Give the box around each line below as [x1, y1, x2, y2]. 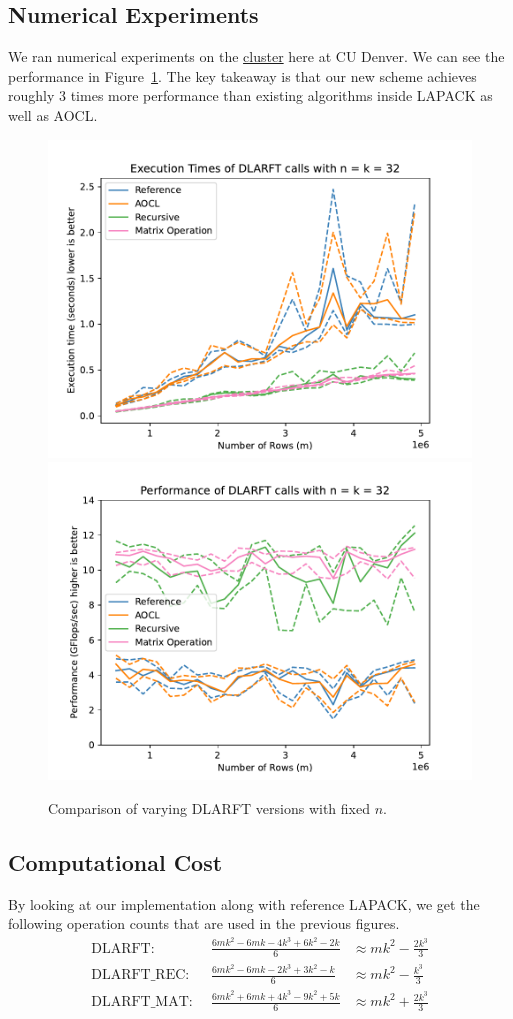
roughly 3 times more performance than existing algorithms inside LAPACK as [8, 85, 493, 106]
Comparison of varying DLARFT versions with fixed [48, 797, 370, 818]
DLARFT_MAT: [91, 995, 193, 1010]
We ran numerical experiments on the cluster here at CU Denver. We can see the [8, 46, 505, 67]
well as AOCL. [8, 104, 98, 125]
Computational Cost [8, 846, 223, 877]
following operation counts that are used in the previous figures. [8, 913, 400, 934]
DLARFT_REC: [91, 968, 190, 983]
